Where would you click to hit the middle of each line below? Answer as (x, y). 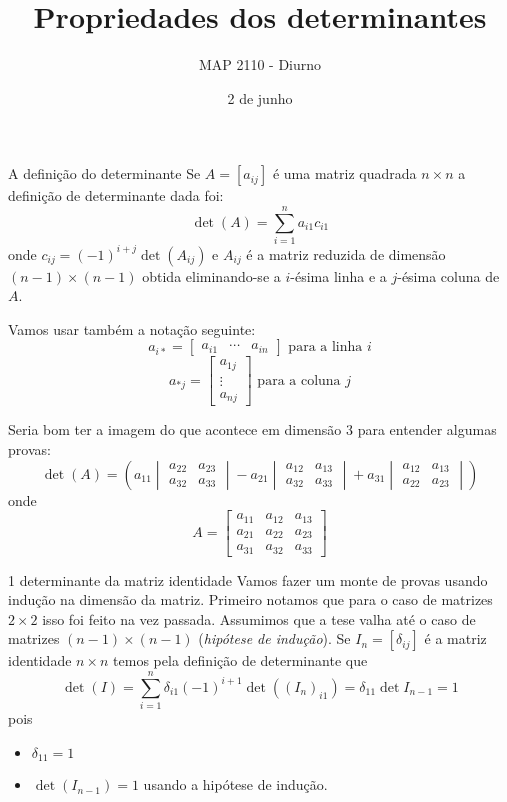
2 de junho (260, 97)
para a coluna (299, 380)
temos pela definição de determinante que (240, 660)
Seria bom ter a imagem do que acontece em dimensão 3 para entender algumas (252, 429)
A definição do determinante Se (104, 173)
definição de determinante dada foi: (116, 195)
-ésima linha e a (338, 275)
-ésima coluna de (448, 275)
